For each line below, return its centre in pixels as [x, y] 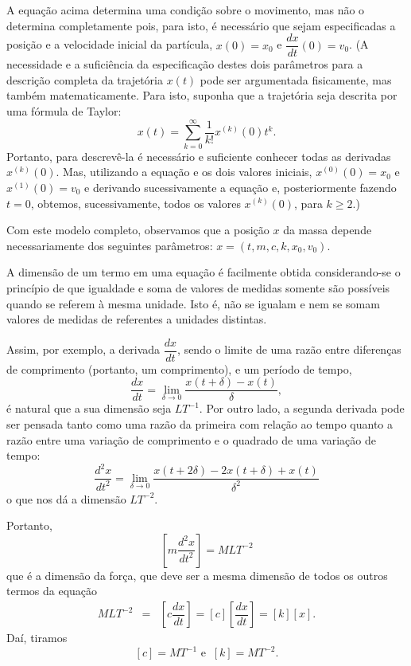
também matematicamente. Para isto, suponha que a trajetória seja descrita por [202, 95]
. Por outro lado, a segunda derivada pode [302, 408]
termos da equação [52, 591]
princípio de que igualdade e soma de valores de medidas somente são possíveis [198, 287]
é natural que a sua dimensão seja [89, 408]
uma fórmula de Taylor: [64, 111]
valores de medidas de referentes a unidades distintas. [137, 319]
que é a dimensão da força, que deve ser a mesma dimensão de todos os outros [197, 575]
